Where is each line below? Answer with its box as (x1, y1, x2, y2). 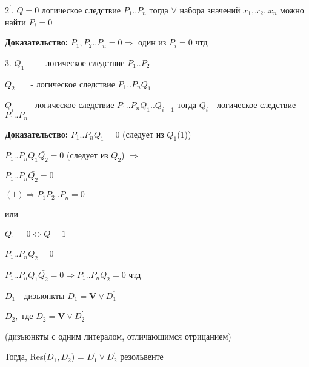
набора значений (179, 4, 241, 16)
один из (138, 36, 167, 49)
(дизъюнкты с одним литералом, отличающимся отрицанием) (5, 329, 231, 342)
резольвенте (120, 350, 164, 363)
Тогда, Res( (5, 350, 47, 363)
